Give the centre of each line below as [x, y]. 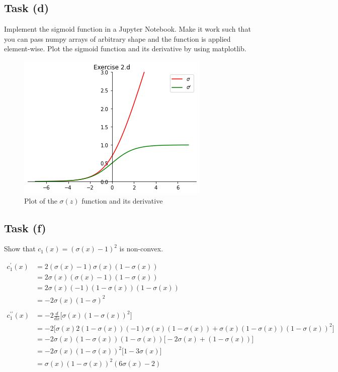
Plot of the [41, 200]
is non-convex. [141, 249]
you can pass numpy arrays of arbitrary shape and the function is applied [117, 38]
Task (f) [25, 227]
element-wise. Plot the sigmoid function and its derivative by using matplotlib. [125, 49]
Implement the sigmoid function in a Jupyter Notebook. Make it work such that [128, 29]
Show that [20, 249]
